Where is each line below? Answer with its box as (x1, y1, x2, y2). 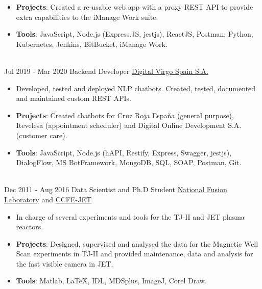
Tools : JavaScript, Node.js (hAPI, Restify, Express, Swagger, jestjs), (16, 147, 232, 157)
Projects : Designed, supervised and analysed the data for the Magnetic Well (16, 238, 258, 249)
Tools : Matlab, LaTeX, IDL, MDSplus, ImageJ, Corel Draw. (16, 275, 207, 286)
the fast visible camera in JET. (16, 258, 113, 269)
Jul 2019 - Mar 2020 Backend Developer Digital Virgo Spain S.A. (4, 65, 208, 76)
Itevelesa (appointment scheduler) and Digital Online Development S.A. (16, 120, 242, 130)
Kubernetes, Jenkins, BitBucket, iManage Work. (16, 38, 168, 49)
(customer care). (16, 129, 67, 140)
